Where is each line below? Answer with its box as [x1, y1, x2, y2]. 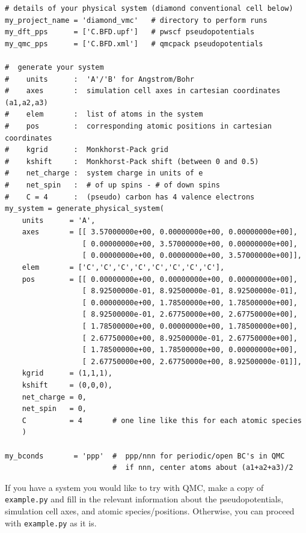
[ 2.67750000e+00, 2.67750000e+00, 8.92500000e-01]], [82, 357, 302, 366]
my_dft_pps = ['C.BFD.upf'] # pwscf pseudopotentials [5, 28, 255, 37]
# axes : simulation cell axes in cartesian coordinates [5, 87, 281, 96]
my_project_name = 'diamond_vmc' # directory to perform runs [5, 16, 268, 25]
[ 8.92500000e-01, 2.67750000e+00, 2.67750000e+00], [82, 310, 298, 319]
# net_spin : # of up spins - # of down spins [5, 180, 220, 189]
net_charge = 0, [22, 392, 87, 401]
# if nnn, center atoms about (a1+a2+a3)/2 [112, 463, 293, 472]
